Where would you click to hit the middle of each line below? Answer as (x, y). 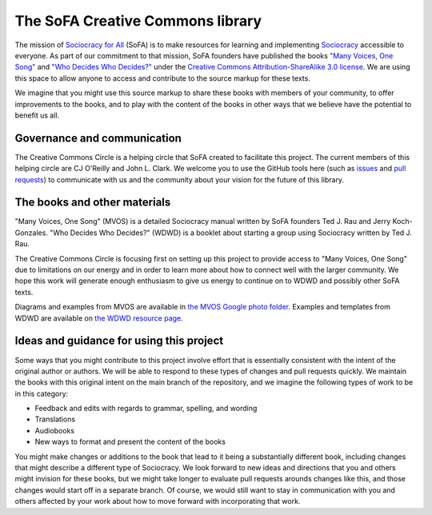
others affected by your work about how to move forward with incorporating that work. (158, 501)
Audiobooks (55, 430)
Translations (55, 419)
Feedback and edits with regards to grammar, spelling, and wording (146, 409)
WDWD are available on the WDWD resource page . (99, 318)
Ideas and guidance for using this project (119, 341)
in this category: (42, 393)
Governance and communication (98, 138)
